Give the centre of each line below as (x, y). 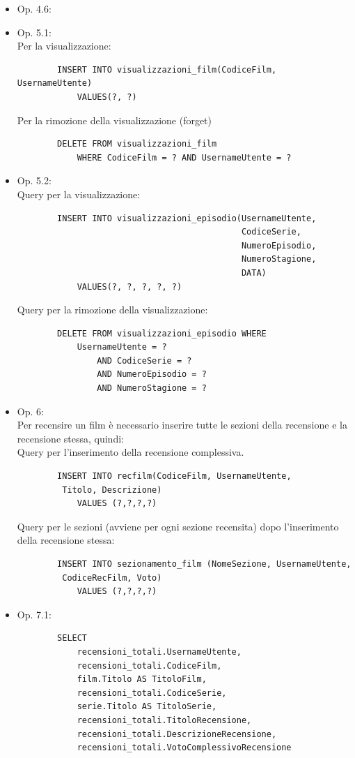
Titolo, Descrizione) (112, 490)
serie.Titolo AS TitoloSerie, (147, 707)
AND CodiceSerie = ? (144, 361)
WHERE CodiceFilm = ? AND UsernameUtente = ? (184, 157)
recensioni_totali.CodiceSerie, (152, 693)
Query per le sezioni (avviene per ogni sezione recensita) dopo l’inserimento (178, 526)
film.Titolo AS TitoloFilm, (142, 679)
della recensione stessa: (66, 540)
